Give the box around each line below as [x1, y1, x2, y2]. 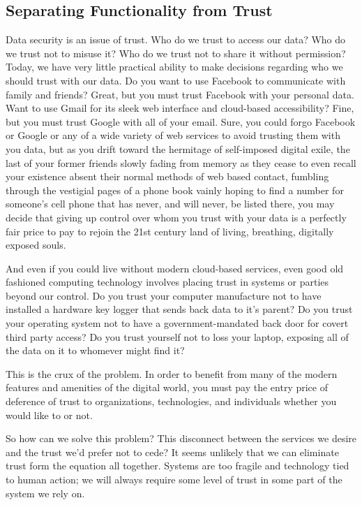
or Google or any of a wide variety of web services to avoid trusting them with [6, 128, 340, 142]
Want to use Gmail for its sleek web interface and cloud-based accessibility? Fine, [6, 101, 354, 115]
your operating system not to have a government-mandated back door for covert [6, 316, 349, 330]
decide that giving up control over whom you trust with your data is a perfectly [6, 210, 347, 224]
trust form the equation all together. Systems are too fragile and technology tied [6, 458, 349, 473]
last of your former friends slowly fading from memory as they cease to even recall [6, 155, 356, 170]
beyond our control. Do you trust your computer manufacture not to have [6, 288, 322, 302]
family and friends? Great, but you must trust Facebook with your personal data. [6, 87, 354, 101]
